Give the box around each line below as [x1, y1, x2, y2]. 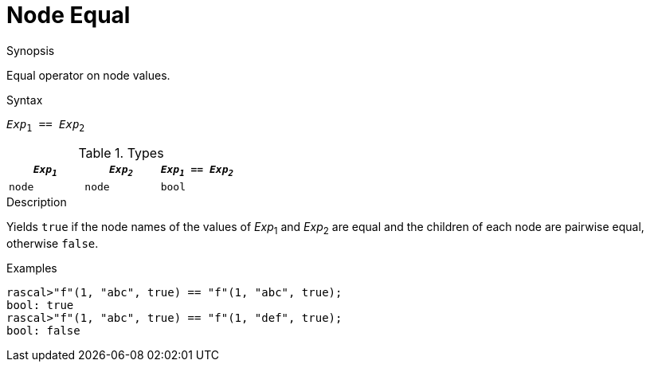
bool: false [6, 323, 80, 337]
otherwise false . [6, 236, 99, 250]
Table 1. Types [78, 144, 164, 161]
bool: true [6, 298, 74, 311]
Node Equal [6, 2, 131, 29]
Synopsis [6, 43, 55, 57]
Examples [6, 260, 57, 275]
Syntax [6, 92, 43, 107]
